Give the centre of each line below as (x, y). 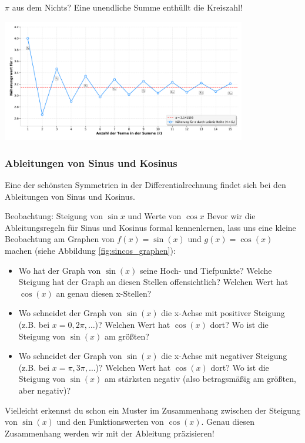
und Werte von (155, 216)
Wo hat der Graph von (60, 270)
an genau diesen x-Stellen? (104, 293)
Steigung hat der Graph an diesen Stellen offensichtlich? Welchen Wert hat (153, 282)
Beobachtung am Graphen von (60, 239)
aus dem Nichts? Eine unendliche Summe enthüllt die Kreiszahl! (127, 7)
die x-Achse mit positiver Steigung (223, 313)
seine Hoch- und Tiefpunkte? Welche (206, 270)
